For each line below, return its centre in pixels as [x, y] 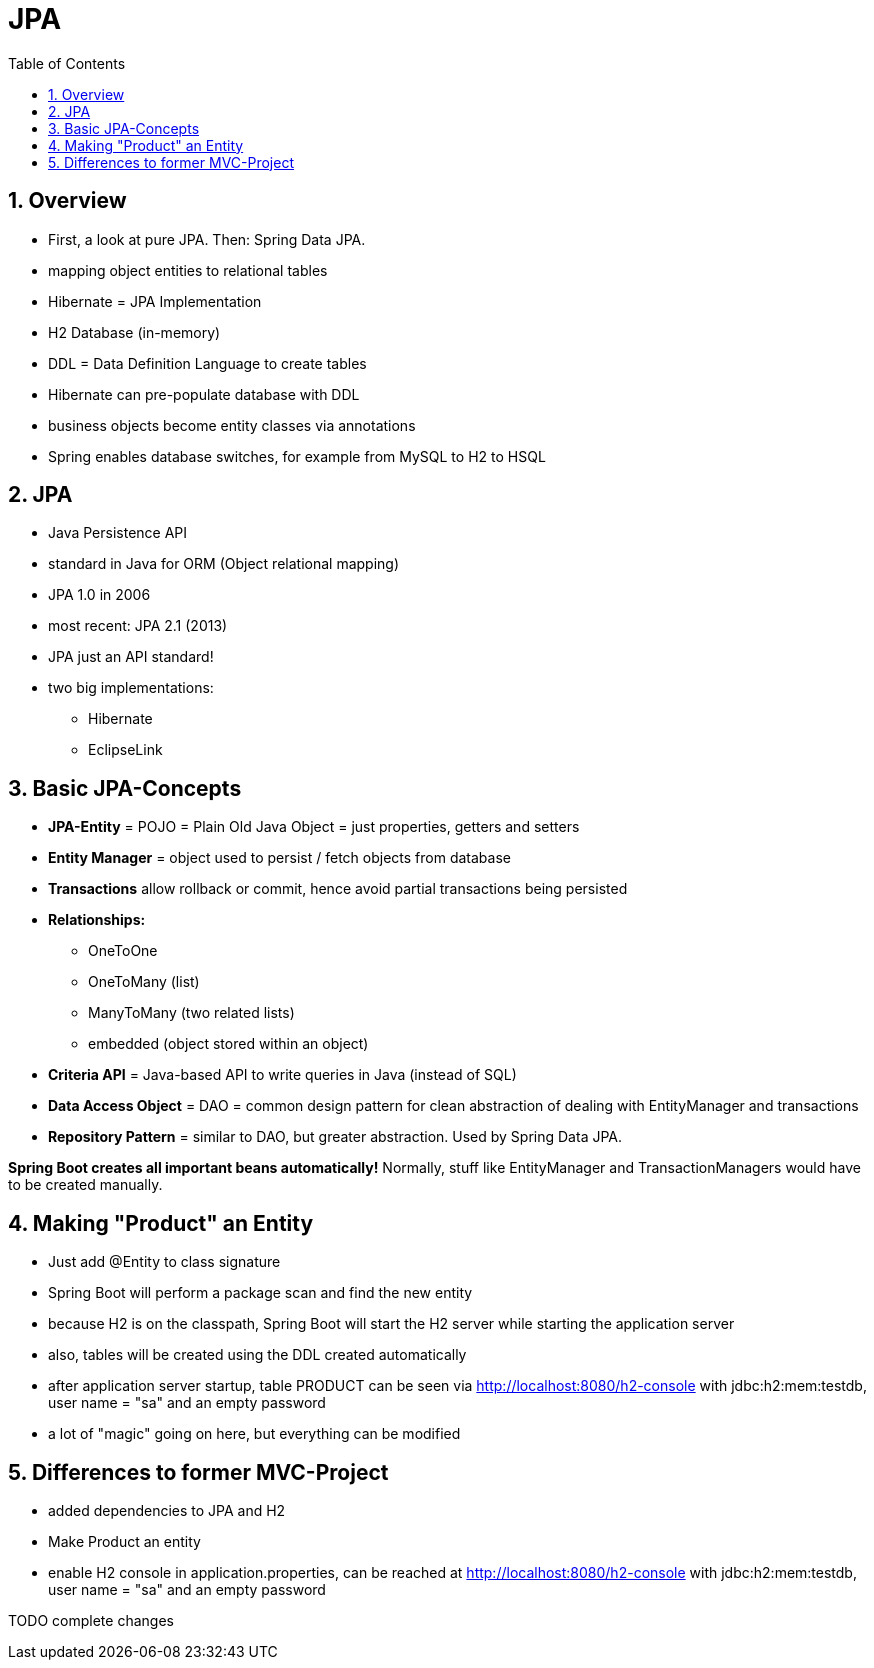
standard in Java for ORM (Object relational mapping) [224, 564]
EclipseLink [125, 750]
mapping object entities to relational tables [188, 270]
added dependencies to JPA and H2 [167, 1510]
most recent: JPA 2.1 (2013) [138, 626]
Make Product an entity [124, 1541]
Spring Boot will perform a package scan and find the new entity [260, 1293]
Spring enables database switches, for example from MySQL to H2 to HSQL [297, 456]
